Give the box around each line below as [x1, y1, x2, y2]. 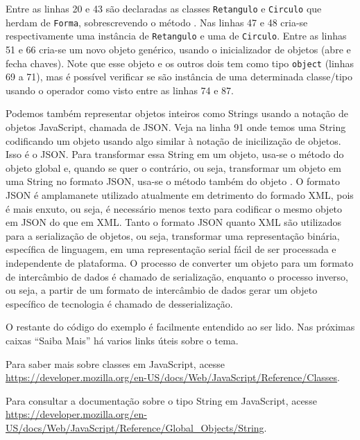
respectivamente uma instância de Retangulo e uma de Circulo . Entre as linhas [6, 28, 347, 43]
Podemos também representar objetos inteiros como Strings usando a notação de [6, 106, 348, 121]
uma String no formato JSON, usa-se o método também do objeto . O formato [6, 174, 340, 188]
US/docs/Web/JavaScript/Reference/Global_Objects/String [6, 420, 264, 434]
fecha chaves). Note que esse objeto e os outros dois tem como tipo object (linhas [6, 55, 354, 70]
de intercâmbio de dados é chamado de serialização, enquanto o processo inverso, [6, 269, 348, 283]
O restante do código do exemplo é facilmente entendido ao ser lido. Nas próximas [6, 319, 355, 334]
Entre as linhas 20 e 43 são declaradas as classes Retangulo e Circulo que [6, 1, 322, 15]
